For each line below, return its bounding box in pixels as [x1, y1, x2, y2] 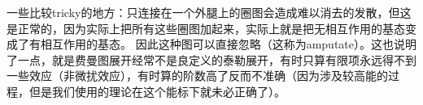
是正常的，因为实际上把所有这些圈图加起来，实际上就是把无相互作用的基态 [7, 19, 405, 36]
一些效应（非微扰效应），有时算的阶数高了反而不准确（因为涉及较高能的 [7, 67, 388, 84]
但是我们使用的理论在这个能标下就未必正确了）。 [28, 82, 286, 99]
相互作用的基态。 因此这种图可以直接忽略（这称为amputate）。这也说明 [40, 36, 416, 52]
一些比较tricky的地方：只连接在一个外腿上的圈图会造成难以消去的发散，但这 [7, 4, 412, 20]
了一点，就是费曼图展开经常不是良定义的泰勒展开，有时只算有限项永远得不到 [7, 51, 416, 68]
